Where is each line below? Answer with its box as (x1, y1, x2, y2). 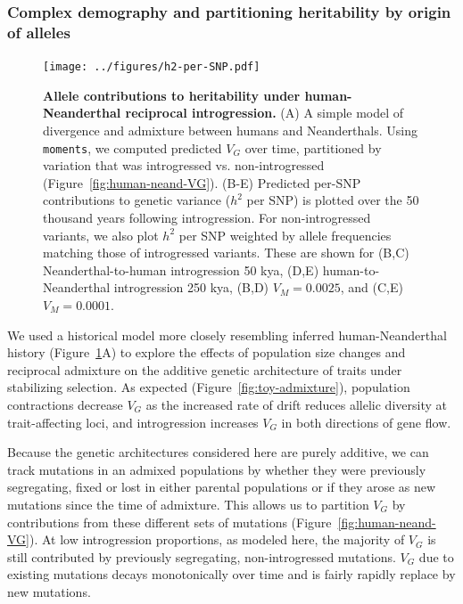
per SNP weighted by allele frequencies (178, 225, 392, 244)
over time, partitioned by (244, 138, 382, 157)
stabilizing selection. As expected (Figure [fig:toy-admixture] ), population (7, 378, 410, 396)
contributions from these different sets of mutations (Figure (7, 512, 332, 531)
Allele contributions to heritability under (43, 86, 301, 104)
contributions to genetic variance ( (43, 191, 231, 209)
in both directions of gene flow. (281, 412, 451, 431)
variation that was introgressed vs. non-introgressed (43, 156, 325, 175)
